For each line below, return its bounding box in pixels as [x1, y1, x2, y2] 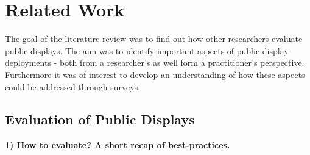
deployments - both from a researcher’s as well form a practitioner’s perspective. [5, 56, 305, 69]
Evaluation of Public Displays [5, 110, 195, 129]
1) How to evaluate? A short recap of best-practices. [5, 139, 230, 151]
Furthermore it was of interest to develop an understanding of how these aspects [5, 68, 305, 81]
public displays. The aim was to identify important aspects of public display [5, 44, 289, 57]
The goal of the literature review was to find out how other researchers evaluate [5, 32, 303, 45]
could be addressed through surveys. [5, 80, 141, 93]
